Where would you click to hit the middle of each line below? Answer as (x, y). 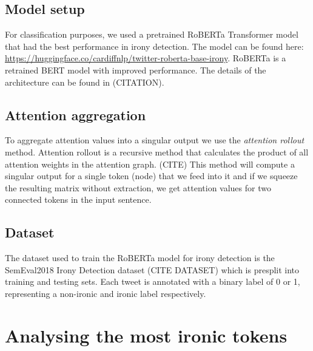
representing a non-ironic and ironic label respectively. (106, 293)
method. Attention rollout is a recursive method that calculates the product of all (157, 152)
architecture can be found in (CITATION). (85, 82)
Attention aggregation (76, 114)
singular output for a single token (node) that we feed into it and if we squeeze (151, 176)
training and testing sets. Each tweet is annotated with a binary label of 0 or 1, (153, 281)
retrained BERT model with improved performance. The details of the (136, 70)
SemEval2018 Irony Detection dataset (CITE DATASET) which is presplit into (152, 269)
